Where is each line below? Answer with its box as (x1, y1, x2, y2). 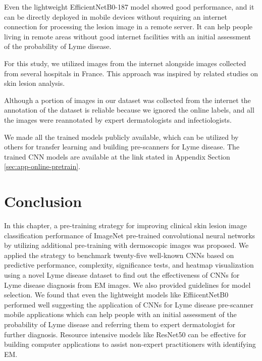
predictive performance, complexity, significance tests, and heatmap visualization (4, 260, 254, 270)
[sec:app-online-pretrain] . (4, 161, 81, 172)
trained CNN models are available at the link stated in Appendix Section (4, 151, 230, 162)
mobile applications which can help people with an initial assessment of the (4, 309, 237, 320)
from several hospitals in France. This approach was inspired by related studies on (4, 68, 258, 78)
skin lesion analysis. (4, 78, 65, 88)
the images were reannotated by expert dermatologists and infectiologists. (4, 114, 232, 125)
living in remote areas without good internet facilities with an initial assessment (4, 31, 251, 41)
